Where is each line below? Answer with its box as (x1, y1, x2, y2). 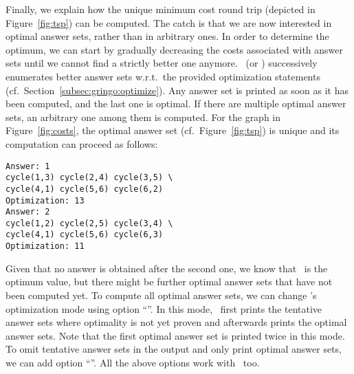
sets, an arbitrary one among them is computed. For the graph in (5, 109, 281, 124)
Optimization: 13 (5, 195, 85, 206)
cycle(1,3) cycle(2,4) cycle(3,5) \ (5, 173, 173, 183)
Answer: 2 (5, 207, 50, 217)
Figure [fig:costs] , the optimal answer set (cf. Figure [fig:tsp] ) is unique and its (5, 123, 340, 137)
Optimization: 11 (5, 241, 85, 252)
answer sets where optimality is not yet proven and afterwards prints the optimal (5, 315, 347, 329)
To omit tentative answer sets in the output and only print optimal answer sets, (5, 342, 342, 356)
